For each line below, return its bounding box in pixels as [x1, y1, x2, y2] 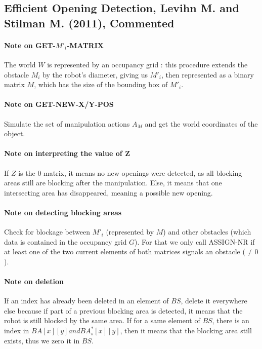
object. [4, 128, 25, 139]
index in [4, 325, 29, 336]
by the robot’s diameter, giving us [42, 69, 148, 80]
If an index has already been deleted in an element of [4, 295, 169, 306]
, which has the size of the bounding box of [34, 79, 168, 90]
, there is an [212, 315, 249, 326]
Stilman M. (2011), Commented [4, 15, 174, 30]
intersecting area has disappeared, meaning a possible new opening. [4, 187, 213, 198]
